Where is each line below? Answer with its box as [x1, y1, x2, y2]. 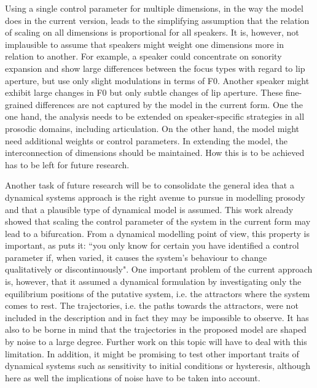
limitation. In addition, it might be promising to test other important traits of [5, 347, 299, 360]
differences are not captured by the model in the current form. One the [35, 98, 303, 111]
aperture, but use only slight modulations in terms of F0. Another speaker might [5, 74, 310, 87]
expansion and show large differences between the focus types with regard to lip [5, 61, 305, 74]
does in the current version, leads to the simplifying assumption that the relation [5, 14, 310, 26]
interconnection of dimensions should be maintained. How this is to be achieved [5, 146, 305, 159]
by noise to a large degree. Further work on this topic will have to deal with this [5, 335, 307, 348]
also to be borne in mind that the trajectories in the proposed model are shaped [5, 323, 307, 336]
